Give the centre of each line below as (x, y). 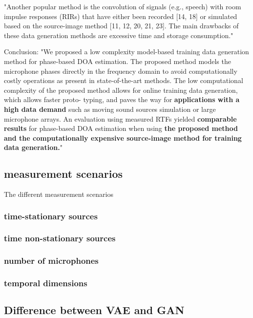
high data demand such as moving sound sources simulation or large (110, 109)
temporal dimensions (46, 283)
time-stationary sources (51, 216)
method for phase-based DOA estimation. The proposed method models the (117, 61)
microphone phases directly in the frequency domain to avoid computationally (121, 71)
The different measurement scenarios (59, 194)
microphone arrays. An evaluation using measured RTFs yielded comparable (120, 118)
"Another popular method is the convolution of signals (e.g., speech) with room (123, 6)
